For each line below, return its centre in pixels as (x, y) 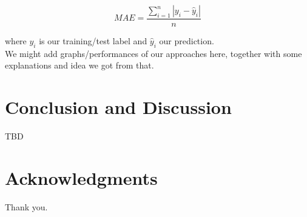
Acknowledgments (81, 177)
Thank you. (26, 206)
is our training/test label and (93, 41)
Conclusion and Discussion (118, 107)
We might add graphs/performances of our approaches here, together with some (153, 53)
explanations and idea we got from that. (79, 65)
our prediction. (187, 41)
